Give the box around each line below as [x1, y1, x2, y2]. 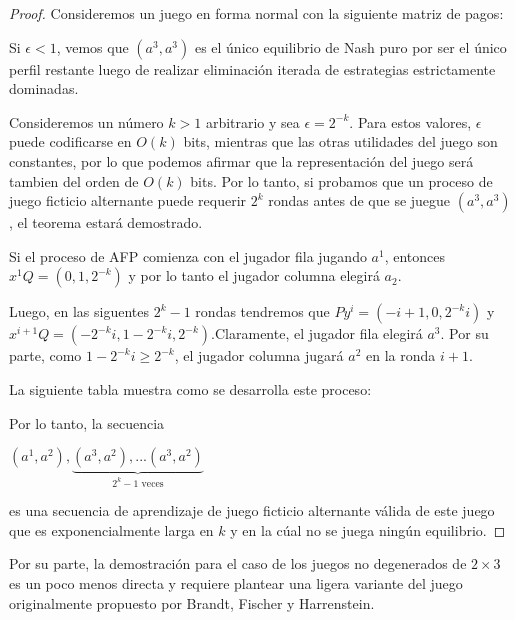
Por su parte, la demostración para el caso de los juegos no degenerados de [9, 553, 467, 574]
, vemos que [56, 36, 129, 57]
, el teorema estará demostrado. [9, 212, 203, 233]
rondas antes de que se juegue [268, 190, 451, 211]
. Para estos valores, [349, 111, 472, 132]
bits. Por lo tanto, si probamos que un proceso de [190, 170, 493, 191]
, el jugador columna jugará [174, 345, 344, 366]
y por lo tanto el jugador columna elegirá [128, 265, 380, 286]
